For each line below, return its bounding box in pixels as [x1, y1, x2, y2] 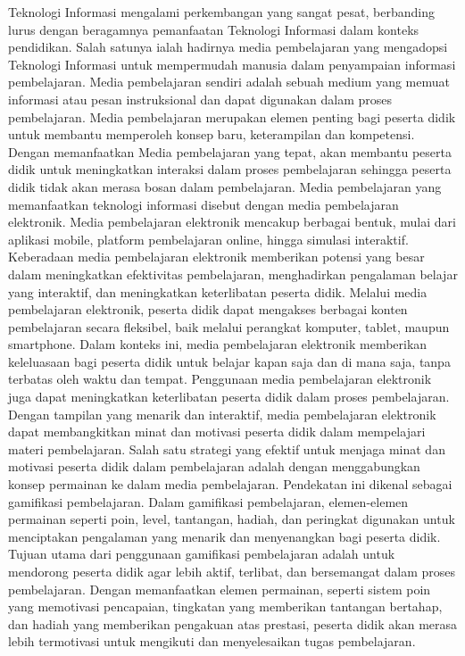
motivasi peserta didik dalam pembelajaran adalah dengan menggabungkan [8, 457, 420, 476]
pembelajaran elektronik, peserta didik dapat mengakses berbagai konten [8, 300, 408, 319]
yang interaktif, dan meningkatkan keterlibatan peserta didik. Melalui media [8, 282, 428, 301]
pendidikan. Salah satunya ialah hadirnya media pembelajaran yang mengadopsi [8, 37, 448, 56]
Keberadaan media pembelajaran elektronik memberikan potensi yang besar [8, 247, 425, 266]
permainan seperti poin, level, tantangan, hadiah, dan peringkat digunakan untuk [8, 510, 455, 528]
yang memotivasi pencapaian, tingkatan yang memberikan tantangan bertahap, [8, 597, 443, 616]
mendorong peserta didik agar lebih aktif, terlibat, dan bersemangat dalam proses [8, 562, 456, 580]
